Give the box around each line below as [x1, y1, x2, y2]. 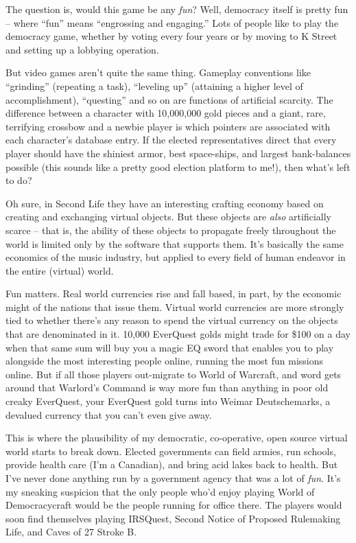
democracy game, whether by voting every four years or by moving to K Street [5, 29, 337, 43]
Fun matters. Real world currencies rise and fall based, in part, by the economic [5, 286, 342, 301]
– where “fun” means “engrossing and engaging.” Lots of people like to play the [5, 15, 339, 30]
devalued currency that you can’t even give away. [5, 407, 212, 421]
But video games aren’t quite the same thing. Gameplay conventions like [5, 65, 311, 80]
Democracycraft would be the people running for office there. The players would [5, 498, 342, 512]
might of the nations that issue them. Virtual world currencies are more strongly [5, 299, 344, 314]
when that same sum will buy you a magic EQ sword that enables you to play [5, 340, 334, 354]
